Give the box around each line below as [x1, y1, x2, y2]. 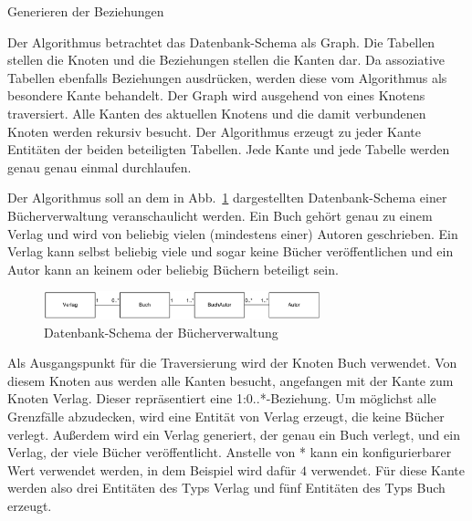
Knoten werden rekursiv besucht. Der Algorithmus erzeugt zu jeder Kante [7, 121, 421, 141]
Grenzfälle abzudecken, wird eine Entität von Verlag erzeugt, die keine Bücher [7, 406, 445, 425]
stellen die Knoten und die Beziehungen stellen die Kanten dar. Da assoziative [7, 50, 446, 69]
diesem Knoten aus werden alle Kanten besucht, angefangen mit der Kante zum [7, 370, 454, 390]
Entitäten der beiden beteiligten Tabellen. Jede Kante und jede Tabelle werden [7, 140, 450, 159]
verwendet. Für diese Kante [310, 460, 466, 479]
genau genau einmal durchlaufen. [7, 157, 192, 176]
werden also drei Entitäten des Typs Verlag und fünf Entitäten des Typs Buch [7, 478, 446, 497]
